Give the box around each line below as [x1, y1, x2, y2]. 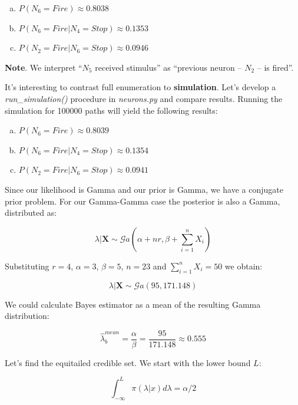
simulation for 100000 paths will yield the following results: [5, 104, 218, 116]
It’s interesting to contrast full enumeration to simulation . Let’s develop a [5, 81, 276, 93]
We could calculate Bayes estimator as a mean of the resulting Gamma [5, 298, 261, 310]
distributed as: [5, 206, 57, 219]
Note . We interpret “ [5, 61, 82, 73]
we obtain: [224, 259, 263, 272]
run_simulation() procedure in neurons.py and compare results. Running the [5, 92, 283, 104]
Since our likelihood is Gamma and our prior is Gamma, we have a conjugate [5, 183, 284, 195]
